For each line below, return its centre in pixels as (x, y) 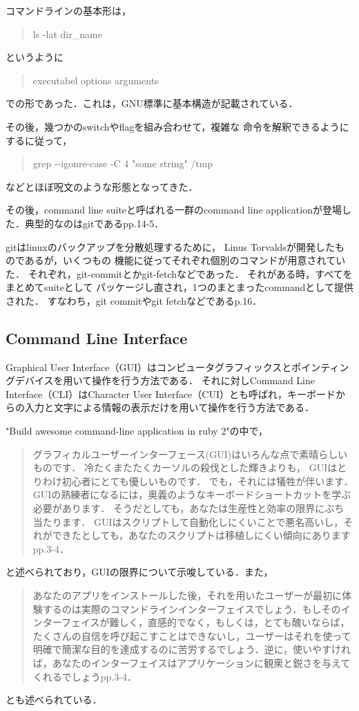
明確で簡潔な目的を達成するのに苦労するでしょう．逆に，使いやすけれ (192, 649)
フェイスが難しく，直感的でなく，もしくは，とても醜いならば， (205, 622)
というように (35, 57)
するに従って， (39, 140)
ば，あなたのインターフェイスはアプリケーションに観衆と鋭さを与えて (192, 662)
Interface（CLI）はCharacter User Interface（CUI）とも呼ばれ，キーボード (171, 394)
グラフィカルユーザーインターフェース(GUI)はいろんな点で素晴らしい (190, 454)
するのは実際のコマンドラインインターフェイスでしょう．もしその (192, 608)
